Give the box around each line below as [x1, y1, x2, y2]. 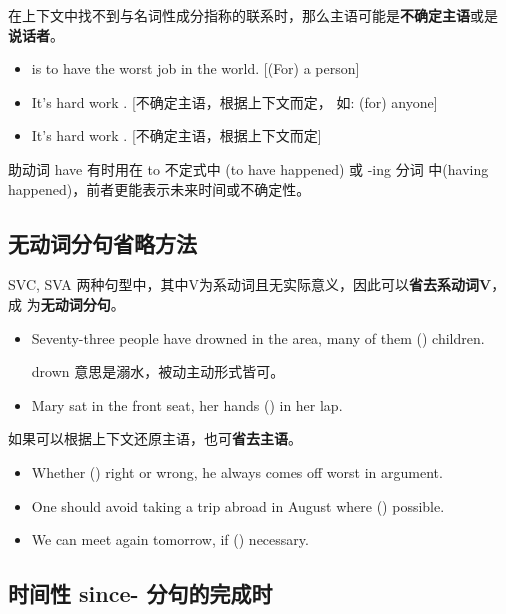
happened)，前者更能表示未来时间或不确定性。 [8, 178, 311, 199]
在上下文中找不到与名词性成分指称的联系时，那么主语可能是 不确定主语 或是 [8, 5, 498, 25]
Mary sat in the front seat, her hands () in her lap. [31, 394, 343, 415]
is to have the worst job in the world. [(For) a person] [31, 58, 360, 79]
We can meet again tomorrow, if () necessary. [31, 529, 309, 550]
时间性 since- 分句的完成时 [8, 578, 273, 609]
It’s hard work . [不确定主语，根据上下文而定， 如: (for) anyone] [31, 91, 438, 112]
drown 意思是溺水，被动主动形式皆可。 [31, 361, 285, 382]
